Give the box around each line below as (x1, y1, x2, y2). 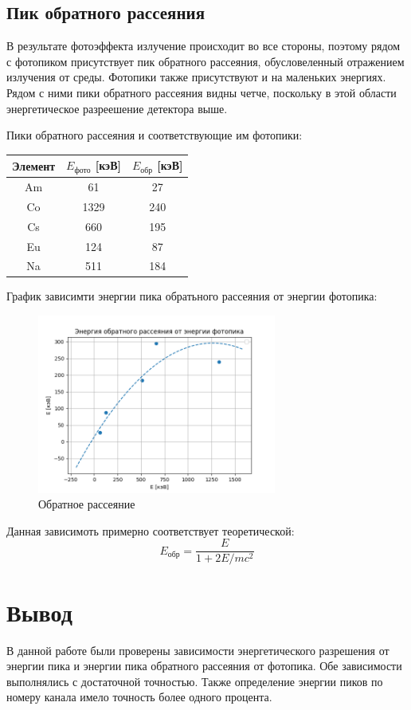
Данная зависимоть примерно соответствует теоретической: (6, 522, 295, 539)
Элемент (12, 157, 56, 174)
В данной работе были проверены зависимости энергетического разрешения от (6, 641, 389, 658)
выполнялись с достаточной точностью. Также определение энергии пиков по (6, 673, 383, 689)
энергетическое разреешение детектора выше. (6, 100, 228, 116)
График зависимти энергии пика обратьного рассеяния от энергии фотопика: (6, 288, 378, 304)
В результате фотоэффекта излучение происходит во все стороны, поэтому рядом (6, 37, 401, 54)
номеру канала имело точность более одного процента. (6, 688, 272, 705)
